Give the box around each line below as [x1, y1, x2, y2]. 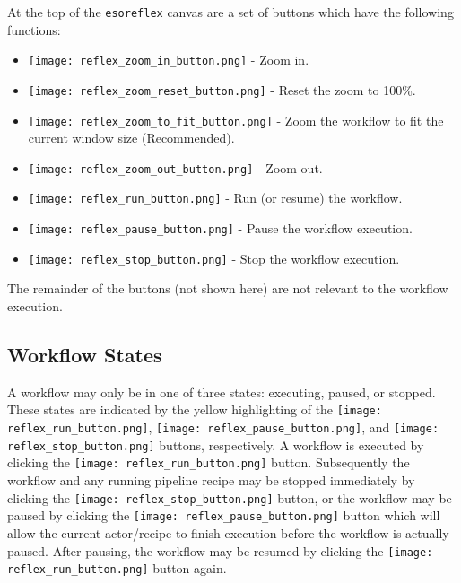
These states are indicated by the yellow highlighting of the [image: [7, 400, 382, 419]
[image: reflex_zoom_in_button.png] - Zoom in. [28, 50, 309, 69]
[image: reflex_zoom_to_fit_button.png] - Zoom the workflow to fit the [28, 110, 444, 129]
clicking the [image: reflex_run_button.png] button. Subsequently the [7, 453, 410, 472]
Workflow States [7, 341, 162, 369]
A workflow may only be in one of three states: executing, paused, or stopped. [7, 382, 436, 401]
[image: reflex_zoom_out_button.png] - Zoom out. [28, 158, 323, 177]
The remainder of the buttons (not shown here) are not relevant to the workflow [7, 279, 448, 298]
